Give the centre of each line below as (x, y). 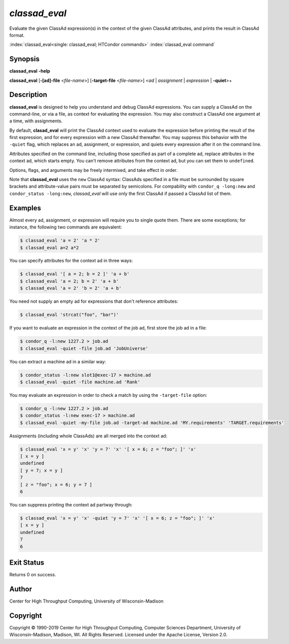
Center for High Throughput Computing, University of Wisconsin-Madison (87, 601)
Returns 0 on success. (33, 575)
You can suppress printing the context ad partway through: (71, 504)
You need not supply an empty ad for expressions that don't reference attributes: (94, 301)
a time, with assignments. (36, 121)
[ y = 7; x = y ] (42, 470)
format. (17, 35)
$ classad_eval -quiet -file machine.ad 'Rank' (80, 382)
